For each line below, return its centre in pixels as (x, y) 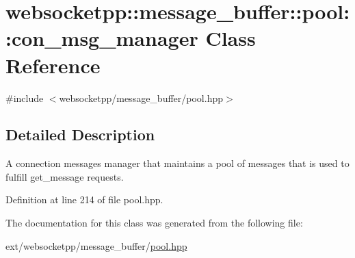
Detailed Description (80, 134)
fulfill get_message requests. (65, 176)
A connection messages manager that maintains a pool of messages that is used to (177, 163)
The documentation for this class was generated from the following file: (154, 223)
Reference (53, 65)
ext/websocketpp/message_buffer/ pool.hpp (96, 245)
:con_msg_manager (102, 38)
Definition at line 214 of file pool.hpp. (84, 199)
